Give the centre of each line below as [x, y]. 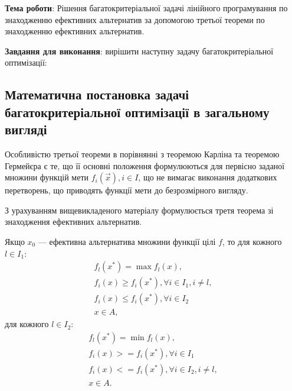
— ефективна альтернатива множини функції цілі [127, 241]
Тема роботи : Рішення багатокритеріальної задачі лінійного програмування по [146, 8]
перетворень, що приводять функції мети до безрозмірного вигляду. [127, 190]
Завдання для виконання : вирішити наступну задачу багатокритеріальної [139, 51]
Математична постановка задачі [97, 94]
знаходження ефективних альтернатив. [73, 222]
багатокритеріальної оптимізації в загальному [137, 112]
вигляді [26, 129]
